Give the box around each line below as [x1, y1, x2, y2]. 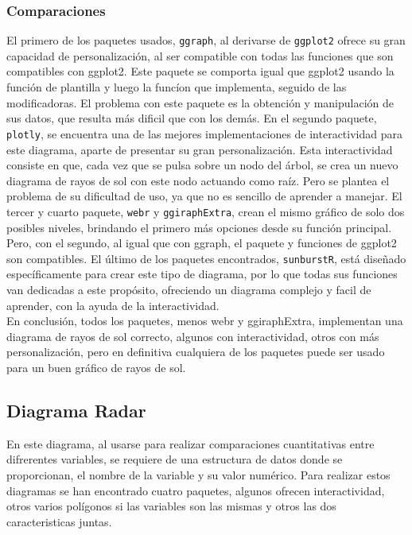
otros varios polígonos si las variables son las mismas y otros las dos [6, 498, 336, 514]
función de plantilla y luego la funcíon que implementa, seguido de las [6, 79, 347, 95]
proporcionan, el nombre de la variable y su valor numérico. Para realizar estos [6, 466, 391, 483]
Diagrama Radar [6, 397, 146, 422]
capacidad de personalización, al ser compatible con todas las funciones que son [6, 47, 394, 64]
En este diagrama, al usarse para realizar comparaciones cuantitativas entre [6, 435, 375, 452]
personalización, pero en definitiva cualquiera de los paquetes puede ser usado [6, 343, 385, 360]
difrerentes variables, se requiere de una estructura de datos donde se [6, 451, 343, 467]
